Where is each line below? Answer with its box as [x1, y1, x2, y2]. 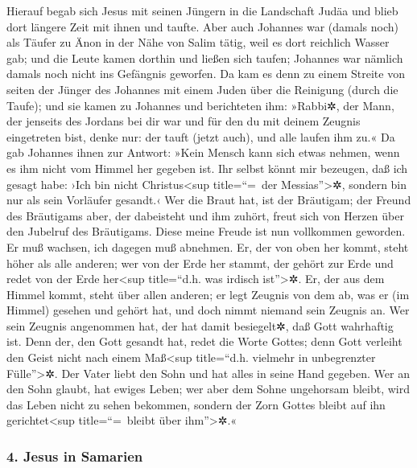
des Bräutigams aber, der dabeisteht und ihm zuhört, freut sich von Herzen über [6, 207, 404, 224]
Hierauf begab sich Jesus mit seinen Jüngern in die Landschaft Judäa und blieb [6, 2, 398, 18]
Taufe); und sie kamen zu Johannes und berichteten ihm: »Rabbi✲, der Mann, [6, 96, 394, 113]
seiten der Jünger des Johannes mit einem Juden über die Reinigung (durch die [6, 80, 398, 97]
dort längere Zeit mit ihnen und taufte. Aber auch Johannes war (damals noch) [6, 18, 399, 35]
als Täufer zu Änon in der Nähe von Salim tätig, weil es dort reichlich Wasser [6, 34, 390, 51]
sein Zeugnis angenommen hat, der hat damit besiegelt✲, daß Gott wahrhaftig [6, 317, 394, 334]
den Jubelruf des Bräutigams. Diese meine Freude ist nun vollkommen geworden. [6, 223, 406, 240]
